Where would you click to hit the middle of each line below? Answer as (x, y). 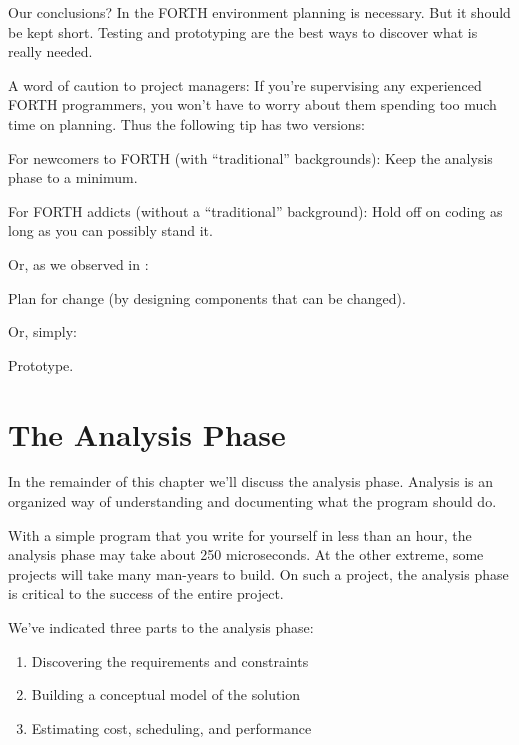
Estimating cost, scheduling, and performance (171, 727)
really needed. (50, 51)
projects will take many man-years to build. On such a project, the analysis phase (258, 573)
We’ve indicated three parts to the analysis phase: (161, 627)
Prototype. (41, 364)
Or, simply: (42, 331)
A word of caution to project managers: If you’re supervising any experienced (245, 84)
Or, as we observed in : (78, 263)
